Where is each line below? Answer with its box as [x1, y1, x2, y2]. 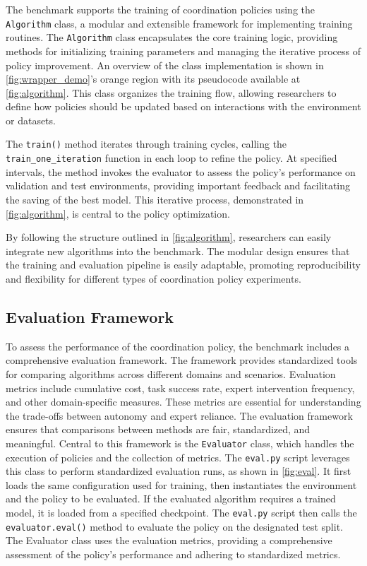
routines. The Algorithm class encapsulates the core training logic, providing [6, 30, 338, 45]
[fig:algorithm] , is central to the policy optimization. [6, 206, 230, 220]
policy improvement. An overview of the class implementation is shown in [6, 57, 324, 72]
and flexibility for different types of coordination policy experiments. [6, 271, 301, 285]
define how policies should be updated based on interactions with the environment [6, 99, 361, 114]
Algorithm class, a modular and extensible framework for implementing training [6, 16, 353, 30]
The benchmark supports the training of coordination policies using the [6, 2, 315, 16]
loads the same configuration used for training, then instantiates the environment [6, 477, 357, 492]
